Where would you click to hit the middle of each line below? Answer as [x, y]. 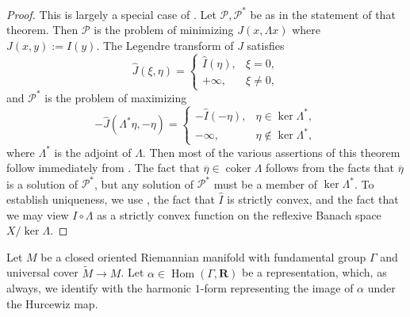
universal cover [42, 272]
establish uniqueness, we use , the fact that [111, 199]
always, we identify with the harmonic [99, 288]
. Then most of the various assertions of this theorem [271, 152]
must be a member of [266, 183]
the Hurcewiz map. [52, 303]
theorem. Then [42, 30]
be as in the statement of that [323, 14]
